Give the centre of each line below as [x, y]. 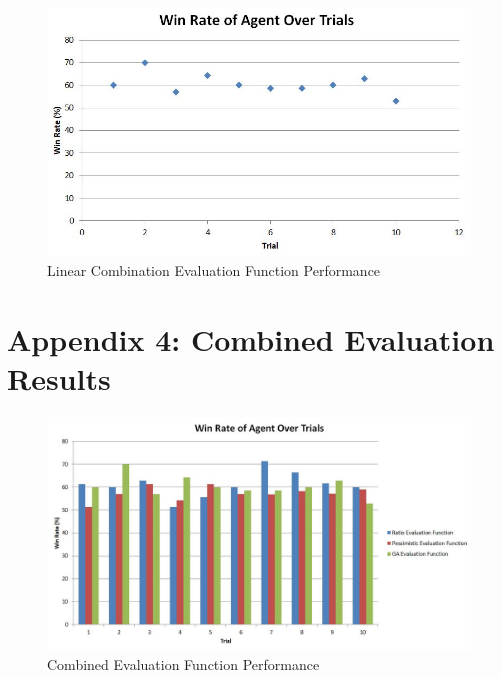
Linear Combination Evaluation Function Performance [214, 269]
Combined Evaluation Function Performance [183, 663]
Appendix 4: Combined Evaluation [251, 338]
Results [59, 377]
